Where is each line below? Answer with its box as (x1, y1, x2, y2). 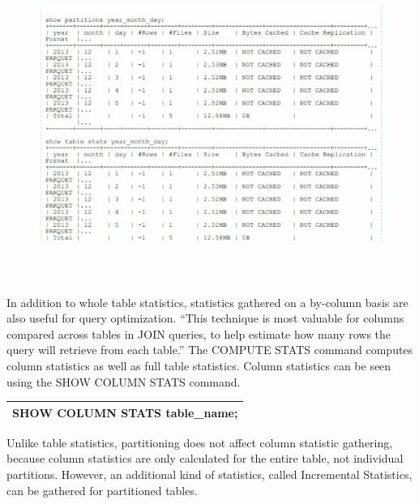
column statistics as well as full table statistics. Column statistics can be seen (6, 357, 391, 374)
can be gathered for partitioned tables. (6, 481, 198, 498)
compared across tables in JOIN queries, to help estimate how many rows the (6, 325, 391, 342)
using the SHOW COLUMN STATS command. (6, 373, 241, 390)
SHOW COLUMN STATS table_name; (12, 404, 238, 421)
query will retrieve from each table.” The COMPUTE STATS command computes (6, 341, 413, 358)
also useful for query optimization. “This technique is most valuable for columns (6, 310, 404, 327)
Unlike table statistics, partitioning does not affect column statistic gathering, (6, 434, 393, 451)
